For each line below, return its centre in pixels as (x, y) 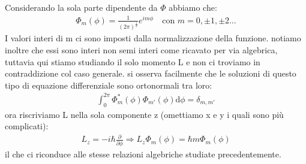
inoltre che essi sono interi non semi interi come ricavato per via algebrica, (141, 49)
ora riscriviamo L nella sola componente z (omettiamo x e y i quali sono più (144, 114)
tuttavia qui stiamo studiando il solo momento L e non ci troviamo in (133, 61)
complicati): (27, 126)
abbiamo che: (193, 7)
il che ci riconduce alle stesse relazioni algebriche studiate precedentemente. (143, 154)
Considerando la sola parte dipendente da (81, 7)
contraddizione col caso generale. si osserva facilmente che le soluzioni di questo (151, 73)
